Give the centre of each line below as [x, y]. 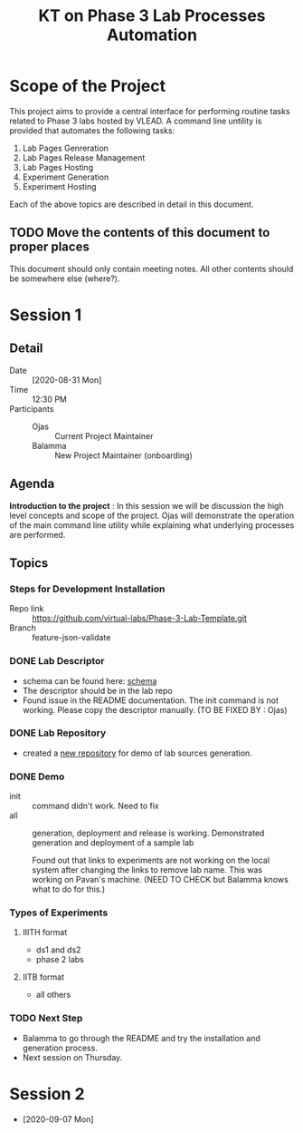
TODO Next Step [46, 1019]
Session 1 [46, 315]
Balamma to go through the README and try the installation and [141, 1038]
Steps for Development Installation [87, 589]
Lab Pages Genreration [65, 148]
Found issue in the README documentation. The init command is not [150, 700]
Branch [23, 628]
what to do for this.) [69, 889]
